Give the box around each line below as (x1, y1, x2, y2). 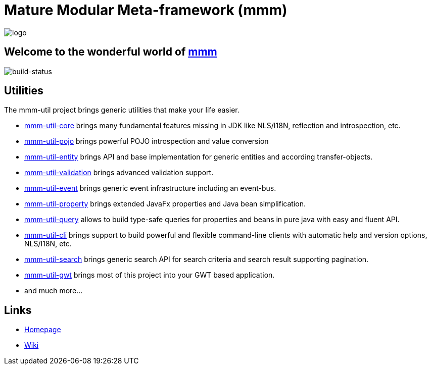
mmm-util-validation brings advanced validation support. (24, 168, 214, 177)
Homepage (24, 325, 61, 334)
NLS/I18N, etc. (24, 239, 72, 248)
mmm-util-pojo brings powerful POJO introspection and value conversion (24, 137, 269, 146)
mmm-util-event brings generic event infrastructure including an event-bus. (24, 184, 276, 193)
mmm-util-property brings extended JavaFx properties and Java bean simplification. (24, 199, 306, 208)
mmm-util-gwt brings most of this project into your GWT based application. (24, 271, 275, 280)
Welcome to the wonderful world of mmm (4, 45, 217, 59)
